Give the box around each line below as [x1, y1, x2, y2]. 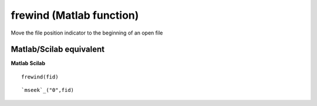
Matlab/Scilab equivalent [11, 45, 105, 54]
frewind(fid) [21, 73, 59, 80]
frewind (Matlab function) [11, 9, 139, 22]
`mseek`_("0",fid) [21, 87, 75, 94]
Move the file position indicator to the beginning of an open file [11, 29, 163, 36]
